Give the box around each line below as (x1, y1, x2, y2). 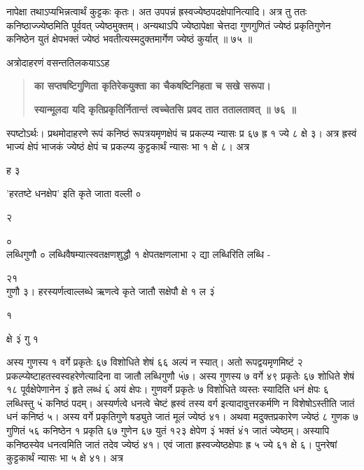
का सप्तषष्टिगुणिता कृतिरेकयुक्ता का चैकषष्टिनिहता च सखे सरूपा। (34, 78, 271, 93)
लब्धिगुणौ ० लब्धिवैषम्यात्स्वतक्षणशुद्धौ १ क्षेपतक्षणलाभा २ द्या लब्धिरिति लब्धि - (6, 247, 271, 262)
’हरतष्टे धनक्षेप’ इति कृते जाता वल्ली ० (6, 186, 141, 201)
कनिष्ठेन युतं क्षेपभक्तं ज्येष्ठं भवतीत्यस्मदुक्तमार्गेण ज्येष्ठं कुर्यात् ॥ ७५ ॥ (6, 31, 253, 46)
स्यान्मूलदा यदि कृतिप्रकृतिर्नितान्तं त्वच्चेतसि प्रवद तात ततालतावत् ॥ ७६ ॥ (34, 101, 296, 116)
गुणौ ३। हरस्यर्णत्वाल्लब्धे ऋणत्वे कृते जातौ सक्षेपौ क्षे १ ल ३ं (6, 284, 215, 299)
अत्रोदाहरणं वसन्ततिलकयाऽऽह (6, 55, 110, 69)
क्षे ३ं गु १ (6, 331, 38, 346)
